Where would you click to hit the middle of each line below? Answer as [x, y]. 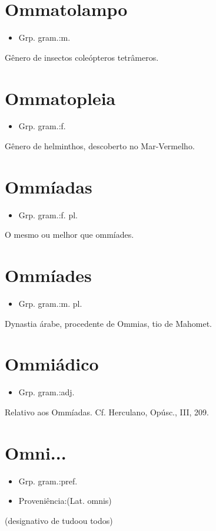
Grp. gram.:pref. [48, 481]
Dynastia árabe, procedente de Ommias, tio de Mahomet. [108, 323]
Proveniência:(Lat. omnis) [65, 501]
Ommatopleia [60, 98]
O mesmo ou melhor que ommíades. [69, 235]
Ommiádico [52, 364]
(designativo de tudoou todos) [59, 520]
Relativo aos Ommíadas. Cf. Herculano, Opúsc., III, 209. [107, 412]
